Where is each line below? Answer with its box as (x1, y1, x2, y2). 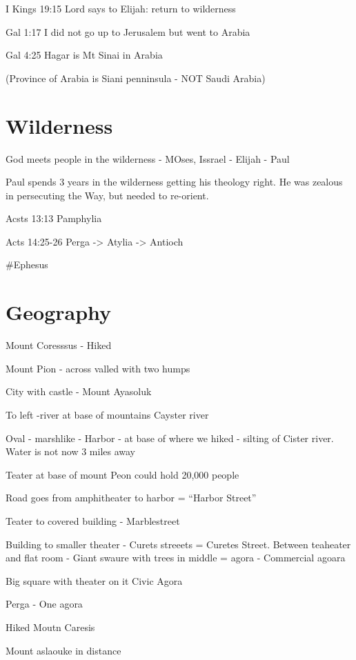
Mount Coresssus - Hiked (6, 338, 112, 352)
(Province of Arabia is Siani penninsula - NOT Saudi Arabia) (6, 70, 266, 85)
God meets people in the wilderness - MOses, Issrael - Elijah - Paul (6, 151, 290, 166)
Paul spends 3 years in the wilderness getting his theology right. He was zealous (6, 174, 343, 189)
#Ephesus (6, 257, 48, 272)
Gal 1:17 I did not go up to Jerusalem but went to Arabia (6, 24, 250, 39)
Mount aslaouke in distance (6, 643, 121, 657)
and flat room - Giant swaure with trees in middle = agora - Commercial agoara (6, 550, 346, 565)
